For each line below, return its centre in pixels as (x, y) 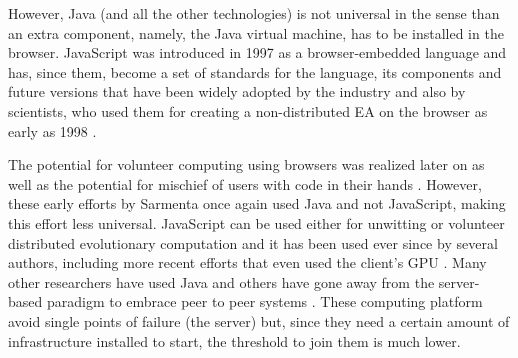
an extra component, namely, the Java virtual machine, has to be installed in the (256, 32)
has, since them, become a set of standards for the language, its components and (255, 71)
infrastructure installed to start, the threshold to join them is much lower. (234, 340)
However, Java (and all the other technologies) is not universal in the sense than (254, 13)
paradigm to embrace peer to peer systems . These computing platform (264, 301)
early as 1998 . (52, 130)
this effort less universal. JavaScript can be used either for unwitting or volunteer (256, 222)
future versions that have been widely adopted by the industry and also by (237, 91)
